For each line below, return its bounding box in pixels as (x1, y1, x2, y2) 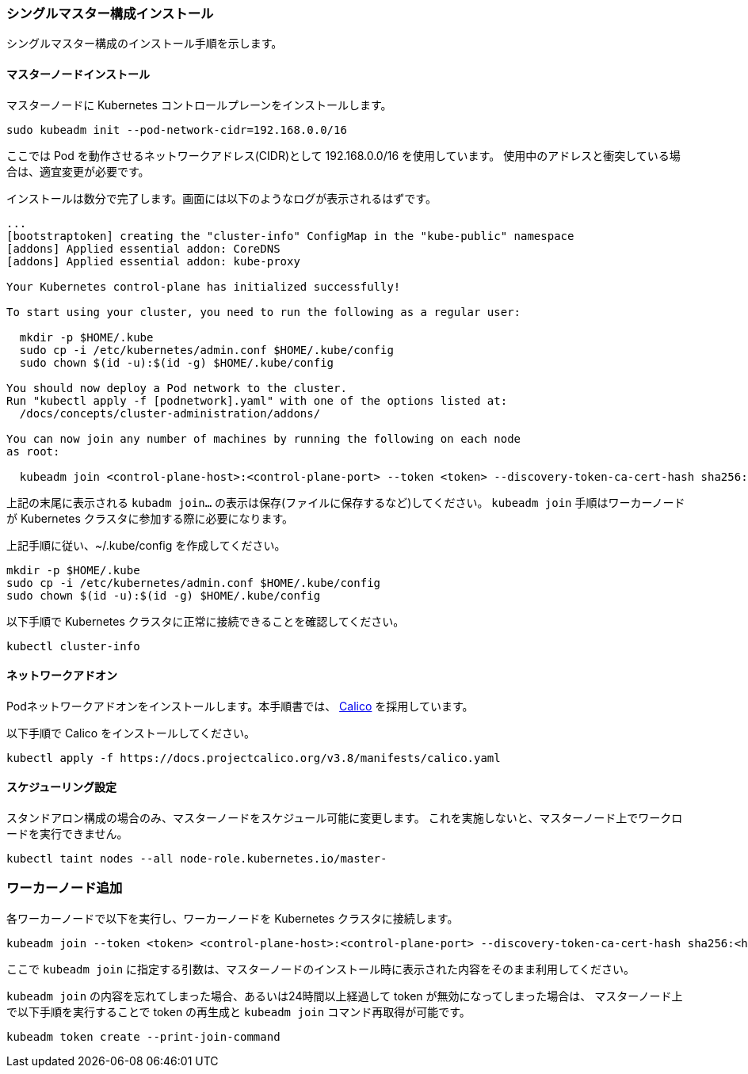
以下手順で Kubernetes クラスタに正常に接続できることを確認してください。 (6, 614, 405, 628)
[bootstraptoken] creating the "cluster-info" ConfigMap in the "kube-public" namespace (6, 229, 574, 242)
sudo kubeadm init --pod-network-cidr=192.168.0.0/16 (6, 123, 347, 136)
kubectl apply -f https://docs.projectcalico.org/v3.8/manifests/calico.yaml (6, 751, 501, 764)
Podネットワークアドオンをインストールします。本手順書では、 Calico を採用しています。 (6, 699, 474, 713)
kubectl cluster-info (6, 639, 140, 653)
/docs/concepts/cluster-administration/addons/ (19, 406, 321, 420)
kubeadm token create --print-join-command (6, 1030, 280, 1043)
